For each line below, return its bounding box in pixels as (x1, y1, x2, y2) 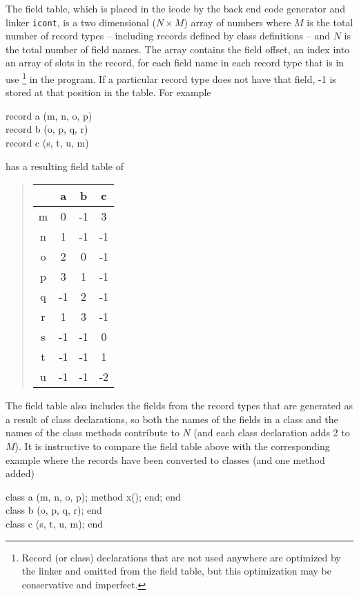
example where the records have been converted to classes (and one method (6, 452, 325, 467)
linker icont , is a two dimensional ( (6, 15, 156, 29)
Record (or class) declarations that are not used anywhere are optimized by (21, 550, 341, 564)
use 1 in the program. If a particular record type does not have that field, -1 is (6, 70, 336, 86)
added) (6, 466, 35, 481)
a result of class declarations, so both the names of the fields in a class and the (6, 411, 338, 426)
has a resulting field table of (6, 158, 124, 173)
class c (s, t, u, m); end (6, 516, 103, 530)
